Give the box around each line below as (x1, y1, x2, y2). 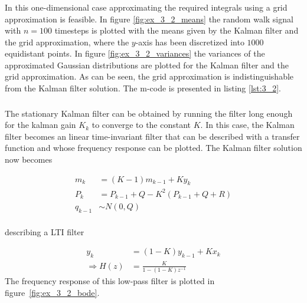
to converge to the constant (92, 118, 191, 131)
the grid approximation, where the (5, 35, 129, 48)
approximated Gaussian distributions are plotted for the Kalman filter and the (5, 58, 289, 71)
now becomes (5, 153, 53, 165)
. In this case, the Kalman (200, 118, 295, 131)
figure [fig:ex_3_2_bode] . (5, 286, 100, 298)
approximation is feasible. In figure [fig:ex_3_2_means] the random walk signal (5, 12, 293, 25)
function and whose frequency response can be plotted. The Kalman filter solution (5, 141, 302, 154)
